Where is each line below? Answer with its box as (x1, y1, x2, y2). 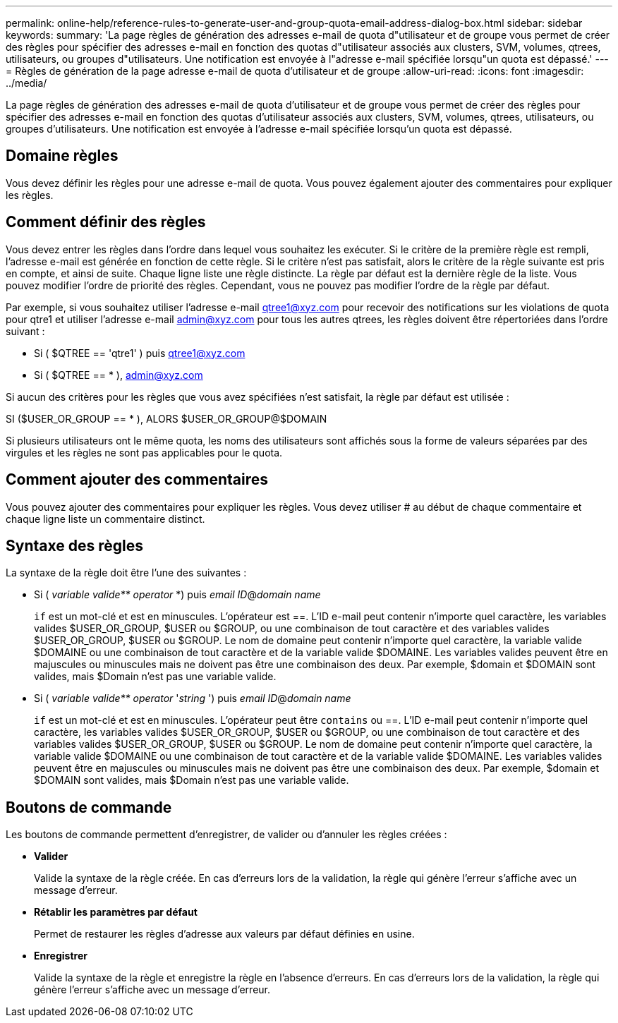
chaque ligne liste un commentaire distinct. (6, 512, 205, 525)
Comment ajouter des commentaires (6, 471, 268, 489)
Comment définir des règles (6, 213, 206, 231)
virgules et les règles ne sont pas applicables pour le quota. (6, 446, 283, 459)
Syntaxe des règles (6, 536, 143, 555)
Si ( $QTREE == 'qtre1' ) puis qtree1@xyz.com (34, 346, 246, 359)
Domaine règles (6, 147, 119, 165)
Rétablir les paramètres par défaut (34, 906, 198, 919)
